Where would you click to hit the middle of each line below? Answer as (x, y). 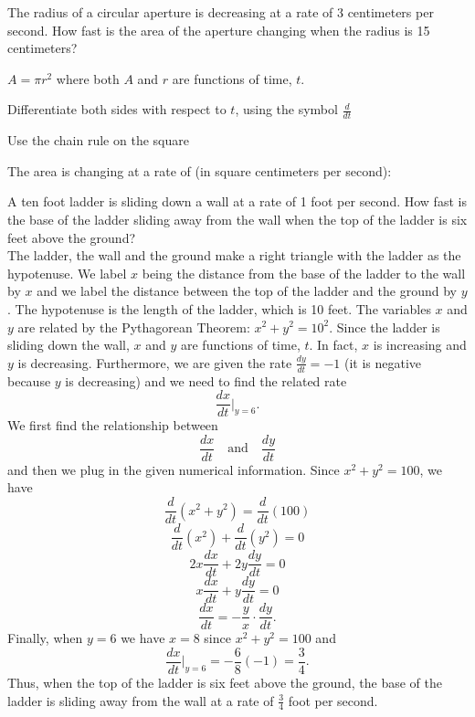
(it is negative (383, 362)
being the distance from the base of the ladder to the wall (304, 273)
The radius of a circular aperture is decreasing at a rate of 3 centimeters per (221, 12)
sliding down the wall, (69, 345)
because (29, 380)
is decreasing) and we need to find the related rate (206, 380)
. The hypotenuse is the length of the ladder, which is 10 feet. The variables (219, 308)
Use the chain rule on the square (98, 140)
